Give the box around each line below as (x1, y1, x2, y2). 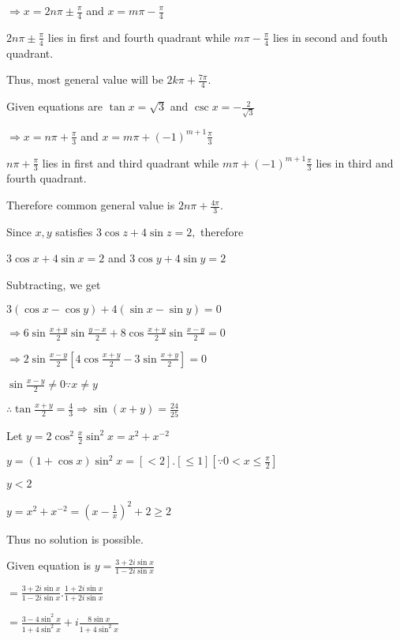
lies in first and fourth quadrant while (47, 28, 230, 45)
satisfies (55, 223, 93, 239)
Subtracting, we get (6, 277, 101, 293)
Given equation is (6, 557, 92, 574)
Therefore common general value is (6, 197, 175, 213)
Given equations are (6, 98, 103, 115)
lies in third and (316, 154, 394, 171)
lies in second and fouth (273, 28, 388, 45)
